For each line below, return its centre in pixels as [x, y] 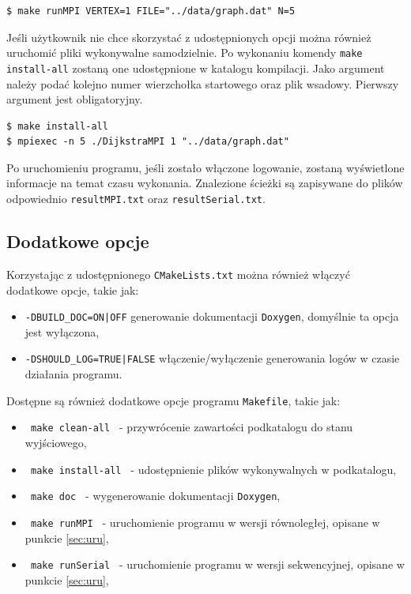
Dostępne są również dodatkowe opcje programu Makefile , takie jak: [173, 400]
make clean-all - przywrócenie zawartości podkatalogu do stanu [192, 427]
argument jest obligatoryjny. [75, 99]
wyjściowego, [56, 442]
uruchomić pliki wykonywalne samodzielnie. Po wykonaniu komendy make [185, 53]
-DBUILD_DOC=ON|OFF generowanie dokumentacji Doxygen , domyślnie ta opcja [212, 316]
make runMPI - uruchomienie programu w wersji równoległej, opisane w [205, 522]
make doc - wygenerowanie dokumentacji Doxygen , [155, 496]
